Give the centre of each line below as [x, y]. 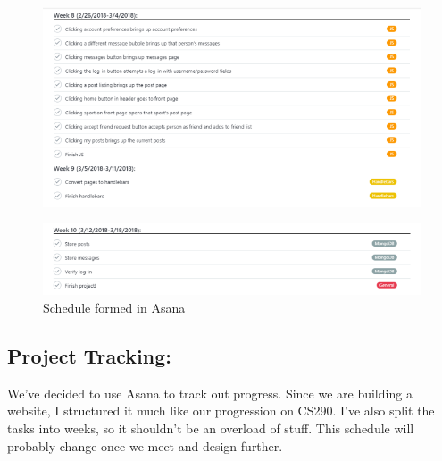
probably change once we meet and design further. [145, 445]
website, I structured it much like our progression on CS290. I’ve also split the [221, 411]
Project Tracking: [89, 356]
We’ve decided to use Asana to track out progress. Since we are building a [210, 393]
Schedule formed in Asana [114, 308]
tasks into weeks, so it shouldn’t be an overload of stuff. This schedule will [211, 428]
